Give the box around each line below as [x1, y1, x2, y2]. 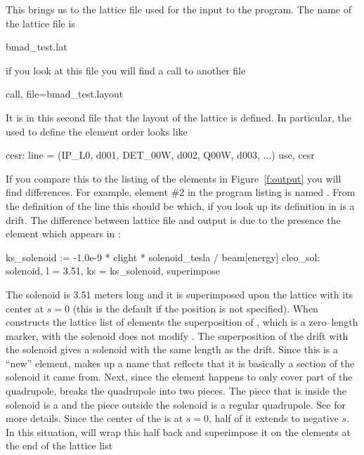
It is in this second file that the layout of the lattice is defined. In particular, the [6, 110, 351, 124]
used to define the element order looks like [6, 124, 188, 138]
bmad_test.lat [6, 39, 67, 54]
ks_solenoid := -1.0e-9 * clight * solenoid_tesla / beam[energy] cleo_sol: [6, 249, 320, 264]
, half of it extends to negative [209, 411, 339, 426]
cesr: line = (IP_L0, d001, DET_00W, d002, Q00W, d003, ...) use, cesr [6, 147, 315, 162]
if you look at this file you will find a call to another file [6, 62, 246, 77]
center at [6, 301, 44, 315]
